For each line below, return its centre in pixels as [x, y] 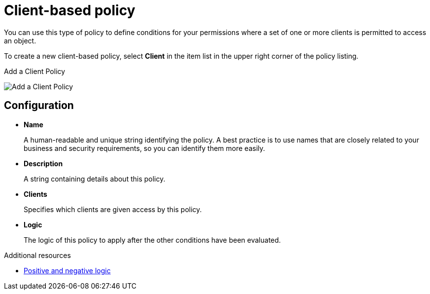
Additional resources [37, 255]
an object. [20, 40]
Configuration [39, 106]
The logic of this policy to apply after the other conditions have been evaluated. [152, 240]
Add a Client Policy [35, 71]
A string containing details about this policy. [95, 179]
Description [43, 163]
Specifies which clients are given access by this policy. [113, 209]
